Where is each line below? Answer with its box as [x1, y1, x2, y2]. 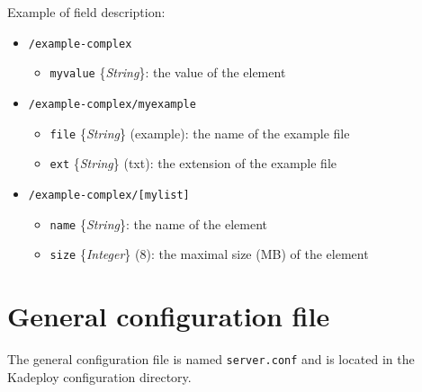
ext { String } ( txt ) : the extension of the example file [49, 154, 337, 173]
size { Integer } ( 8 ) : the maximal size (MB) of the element [49, 245, 369, 263]
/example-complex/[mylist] [28, 188, 190, 201]
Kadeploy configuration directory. [7, 367, 192, 386]
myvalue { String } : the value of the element [49, 63, 286, 82]
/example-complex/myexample [28, 97, 196, 111]
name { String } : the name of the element [49, 214, 268, 233]
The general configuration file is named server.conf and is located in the [7, 349, 415, 368]
